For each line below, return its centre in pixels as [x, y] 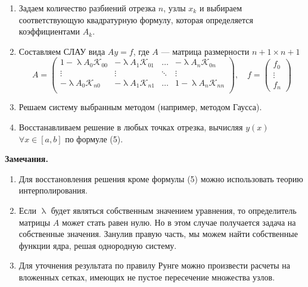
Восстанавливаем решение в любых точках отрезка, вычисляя [131, 127]
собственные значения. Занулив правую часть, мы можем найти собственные [158, 234]
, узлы [175, 8]
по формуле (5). [94, 138]
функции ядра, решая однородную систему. [98, 245]
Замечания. [27, 159]
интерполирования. [53, 190]
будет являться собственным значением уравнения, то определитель [174, 210]
